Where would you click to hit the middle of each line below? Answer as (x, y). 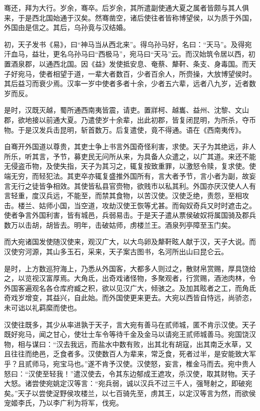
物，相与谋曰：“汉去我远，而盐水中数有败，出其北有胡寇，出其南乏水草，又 (128, 344)
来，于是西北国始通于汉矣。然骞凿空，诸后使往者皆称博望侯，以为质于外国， (130, 17)
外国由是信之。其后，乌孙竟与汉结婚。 (67, 27)
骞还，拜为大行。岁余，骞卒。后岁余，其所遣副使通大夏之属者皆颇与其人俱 (126, 8)
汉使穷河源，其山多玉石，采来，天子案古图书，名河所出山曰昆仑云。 (116, 252)
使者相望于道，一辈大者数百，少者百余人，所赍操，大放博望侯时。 (147, 73)
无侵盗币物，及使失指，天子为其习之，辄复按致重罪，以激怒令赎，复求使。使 (130, 166)
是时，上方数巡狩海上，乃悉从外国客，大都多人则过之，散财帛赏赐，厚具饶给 (130, 268)
